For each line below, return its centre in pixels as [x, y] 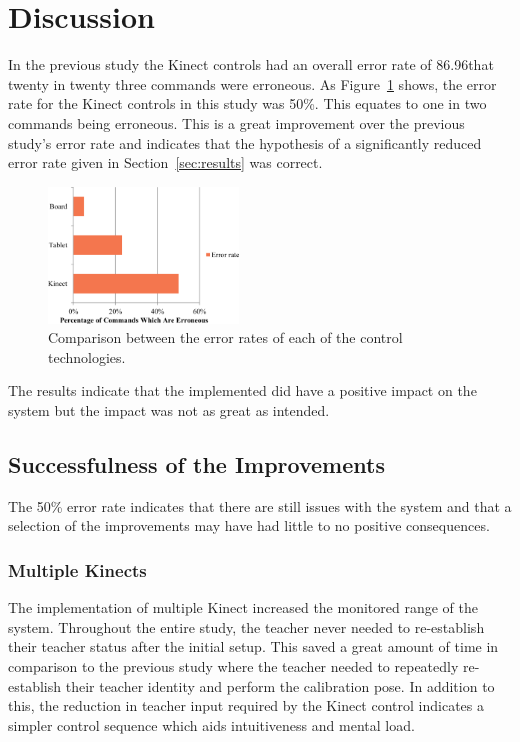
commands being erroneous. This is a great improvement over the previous [236, 122]
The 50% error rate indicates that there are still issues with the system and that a [260, 505]
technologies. [87, 356]
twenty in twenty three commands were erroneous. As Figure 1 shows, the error [252, 83]
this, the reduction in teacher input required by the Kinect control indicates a [246, 705]
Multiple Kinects [77, 569]
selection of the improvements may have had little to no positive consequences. [249, 525]
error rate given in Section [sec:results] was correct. [165, 162]
